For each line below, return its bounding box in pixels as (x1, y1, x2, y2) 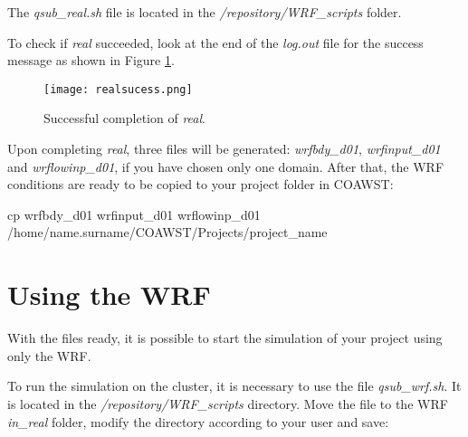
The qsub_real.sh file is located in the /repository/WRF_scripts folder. (7, 3, 402, 21)
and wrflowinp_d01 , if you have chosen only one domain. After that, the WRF (7, 157, 444, 176)
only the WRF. (7, 346, 91, 365)
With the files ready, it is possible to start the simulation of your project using (7, 328, 443, 347)
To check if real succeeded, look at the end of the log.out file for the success (7, 33, 424, 52)
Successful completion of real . (43, 109, 205, 128)
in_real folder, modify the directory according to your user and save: (7, 412, 389, 431)
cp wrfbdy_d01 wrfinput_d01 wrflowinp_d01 (7, 204, 261, 223)
